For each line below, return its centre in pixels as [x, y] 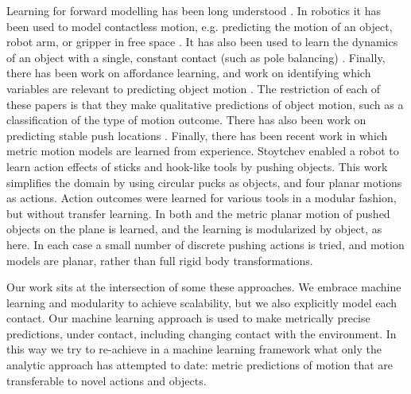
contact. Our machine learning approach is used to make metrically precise [188, 318]
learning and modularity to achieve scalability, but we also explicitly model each [202, 302]
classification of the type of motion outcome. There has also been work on [186, 120]
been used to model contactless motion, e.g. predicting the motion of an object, [200, 26]
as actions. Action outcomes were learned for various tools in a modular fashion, [202, 198]
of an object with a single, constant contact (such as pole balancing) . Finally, [196, 57]
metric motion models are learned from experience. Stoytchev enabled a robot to [203, 151]
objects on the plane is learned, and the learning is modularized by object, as [194, 229]
